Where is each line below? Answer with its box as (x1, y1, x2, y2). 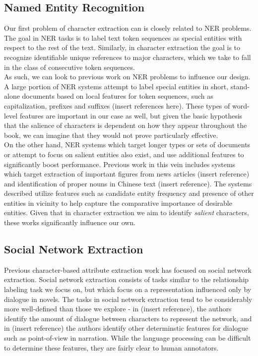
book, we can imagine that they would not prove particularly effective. (4, 129, 218, 140)
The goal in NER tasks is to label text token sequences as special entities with (4, 32, 242, 43)
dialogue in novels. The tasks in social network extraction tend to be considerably (4, 294, 253, 304)
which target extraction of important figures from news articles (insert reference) (4, 169, 250, 179)
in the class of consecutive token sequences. (4, 61, 135, 72)
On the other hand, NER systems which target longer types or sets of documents (4, 139, 251, 150)
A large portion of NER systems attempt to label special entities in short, (4, 81, 229, 91)
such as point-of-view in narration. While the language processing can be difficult (4, 333, 251, 343)
